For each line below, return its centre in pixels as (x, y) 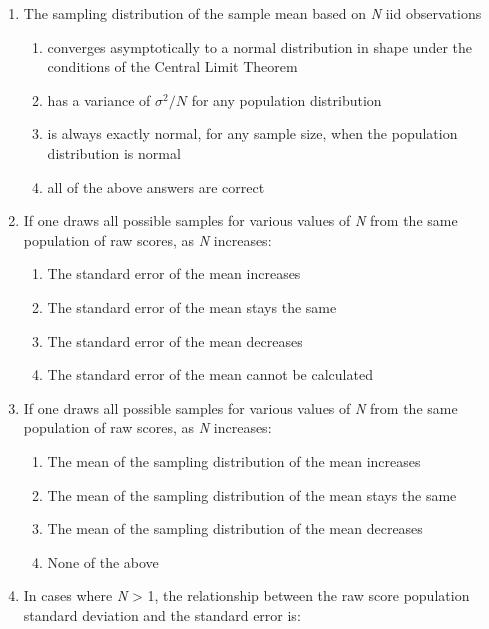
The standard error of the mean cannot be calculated (210, 374)
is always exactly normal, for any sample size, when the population (252, 133)
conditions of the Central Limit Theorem (172, 66)
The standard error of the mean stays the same (192, 306)
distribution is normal (114, 152)
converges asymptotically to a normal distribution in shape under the (259, 46)
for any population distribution (286, 99)
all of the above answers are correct (156, 186)
